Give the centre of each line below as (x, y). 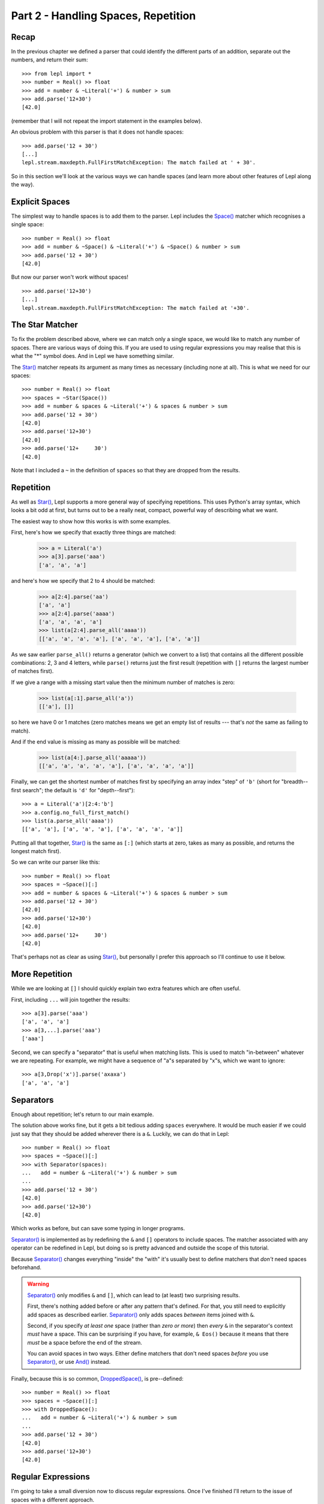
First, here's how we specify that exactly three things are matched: (94, 532)
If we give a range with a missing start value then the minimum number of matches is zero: (123, 682)
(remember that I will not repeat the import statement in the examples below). (106, 121)
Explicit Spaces (40, 202)
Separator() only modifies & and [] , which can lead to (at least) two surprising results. (133, 1295)
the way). (23, 185)
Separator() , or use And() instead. (69, 1362)
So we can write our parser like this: (55, 862)
